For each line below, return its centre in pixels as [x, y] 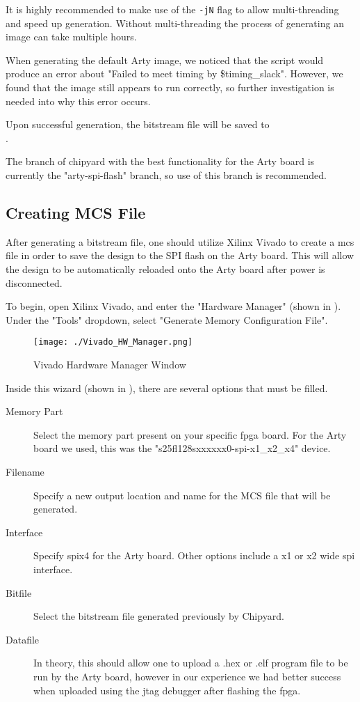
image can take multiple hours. [71, 37]
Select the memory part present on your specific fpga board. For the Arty [190, 434]
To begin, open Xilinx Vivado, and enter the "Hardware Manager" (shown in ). [173, 306]
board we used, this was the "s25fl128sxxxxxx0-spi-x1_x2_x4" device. [182, 448]
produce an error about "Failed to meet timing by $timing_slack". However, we [174, 73]
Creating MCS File [76, 212]
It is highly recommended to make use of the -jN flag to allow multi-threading [172, 9]
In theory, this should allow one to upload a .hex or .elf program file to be [191, 663]
